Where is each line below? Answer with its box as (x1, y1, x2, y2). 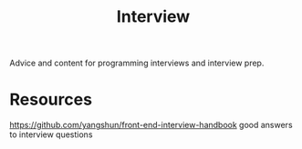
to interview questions (9, 129, 93, 140)
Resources (9, 89, 93, 110)
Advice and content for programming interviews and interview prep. (9, 57, 265, 69)
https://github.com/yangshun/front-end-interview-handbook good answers (9, 120, 294, 131)
